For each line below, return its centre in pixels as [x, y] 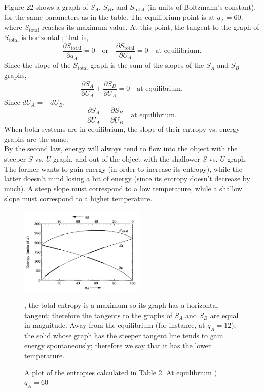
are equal [224, 315]
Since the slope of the [37, 65]
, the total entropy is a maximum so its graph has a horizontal [121, 305]
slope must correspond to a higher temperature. [78, 198]
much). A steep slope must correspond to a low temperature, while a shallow [123, 188]
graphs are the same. [36, 139]
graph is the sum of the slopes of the [147, 65]
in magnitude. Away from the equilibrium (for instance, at [115, 325]
